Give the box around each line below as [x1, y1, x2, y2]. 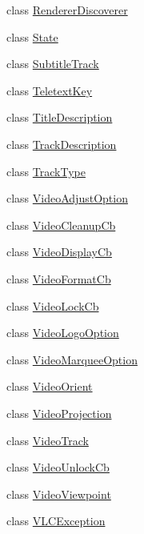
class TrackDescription [6, 135, 117, 152]
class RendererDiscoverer [6, 2, 128, 18]
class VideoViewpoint [6, 485, 111, 502]
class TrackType [6, 163, 86, 179]
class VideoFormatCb [6, 270, 111, 287]
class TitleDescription [6, 109, 113, 126]
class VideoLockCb [6, 297, 99, 314]
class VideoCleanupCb [6, 216, 116, 233]
